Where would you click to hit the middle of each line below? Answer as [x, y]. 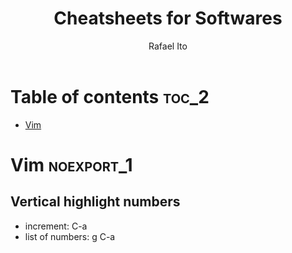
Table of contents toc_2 [110, 96]
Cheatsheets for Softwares [168, 18]
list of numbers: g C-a [70, 236]
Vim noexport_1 [71, 164]
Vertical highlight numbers [95, 202]
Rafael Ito [168, 46]
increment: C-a [56, 226]
